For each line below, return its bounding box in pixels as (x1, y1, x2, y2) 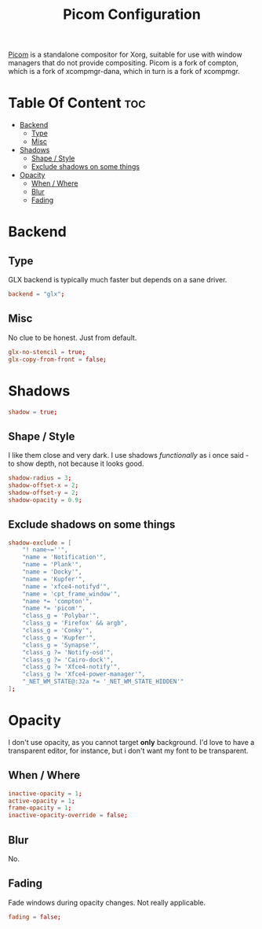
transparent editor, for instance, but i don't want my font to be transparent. (8, 746, 249, 755)
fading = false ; (8, 912, 61, 921)
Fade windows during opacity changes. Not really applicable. (8, 898, 206, 907)
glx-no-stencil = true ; (8, 348, 86, 356)
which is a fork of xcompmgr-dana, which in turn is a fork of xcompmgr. (8, 67, 241, 76)
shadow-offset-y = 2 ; (8, 488, 79, 496)
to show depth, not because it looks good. (8, 459, 144, 469)
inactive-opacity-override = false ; (8, 812, 128, 820)
